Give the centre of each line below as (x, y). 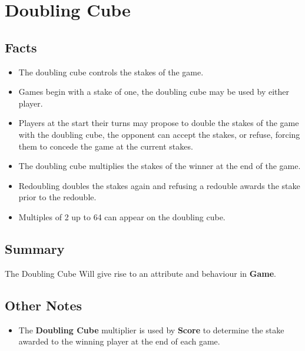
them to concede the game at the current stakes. (106, 146)
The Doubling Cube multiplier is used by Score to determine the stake (151, 330)
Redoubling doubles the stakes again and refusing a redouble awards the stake (159, 185)
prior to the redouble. (57, 197)
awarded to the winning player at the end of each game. (119, 341)
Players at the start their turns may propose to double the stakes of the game (159, 123)
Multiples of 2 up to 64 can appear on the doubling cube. (122, 216)
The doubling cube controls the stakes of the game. (111, 72)
